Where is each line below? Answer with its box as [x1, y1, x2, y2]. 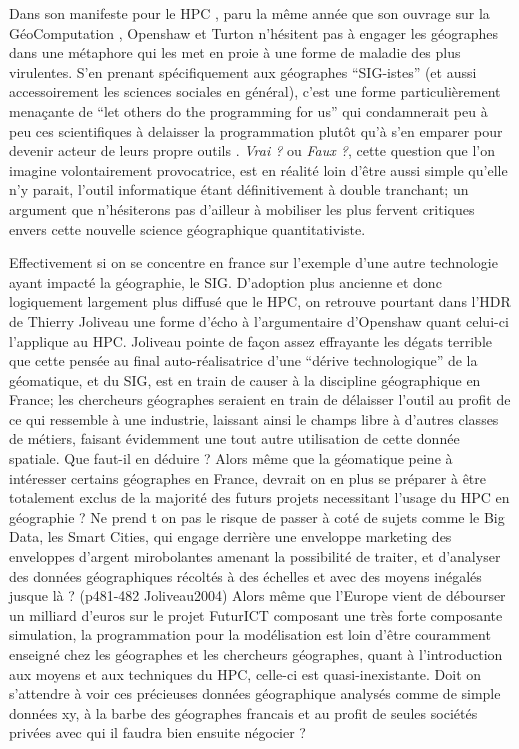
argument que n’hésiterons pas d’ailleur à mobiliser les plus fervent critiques [9, 198, 475, 219]
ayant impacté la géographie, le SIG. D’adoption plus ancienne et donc [9, 271, 442, 292]
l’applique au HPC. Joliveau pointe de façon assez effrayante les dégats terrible [9, 330, 493, 351]
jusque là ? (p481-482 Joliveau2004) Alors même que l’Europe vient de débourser [9, 585, 506, 606]
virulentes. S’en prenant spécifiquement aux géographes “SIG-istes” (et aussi [9, 61, 477, 82]
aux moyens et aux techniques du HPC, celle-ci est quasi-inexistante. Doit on [9, 663, 482, 684]
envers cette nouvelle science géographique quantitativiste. [9, 218, 366, 239]
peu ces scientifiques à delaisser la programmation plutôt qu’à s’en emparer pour [9, 120, 503, 141]
